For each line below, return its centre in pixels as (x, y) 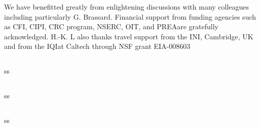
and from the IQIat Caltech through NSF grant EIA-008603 (97, 46)
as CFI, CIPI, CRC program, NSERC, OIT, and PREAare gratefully (111, 26)
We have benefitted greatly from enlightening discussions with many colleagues (127, 7)
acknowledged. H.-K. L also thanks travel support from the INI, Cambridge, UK (129, 36)
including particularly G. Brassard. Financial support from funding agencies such (130, 16)
